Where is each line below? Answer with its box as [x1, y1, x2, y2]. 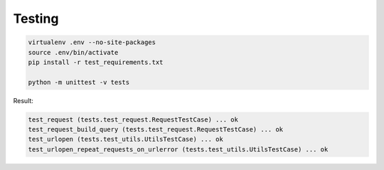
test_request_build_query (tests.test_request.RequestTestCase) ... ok [28, 125, 284, 134]
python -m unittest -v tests [28, 78, 130, 86]
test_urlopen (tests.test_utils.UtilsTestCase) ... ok [28, 135, 223, 144]
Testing [13, 11, 59, 26]
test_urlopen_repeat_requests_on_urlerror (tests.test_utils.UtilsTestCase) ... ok [28, 145, 329, 153]
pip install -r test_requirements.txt [28, 58, 164, 66]
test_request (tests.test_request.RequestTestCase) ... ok [28, 115, 238, 124]
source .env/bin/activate [28, 48, 119, 56]
